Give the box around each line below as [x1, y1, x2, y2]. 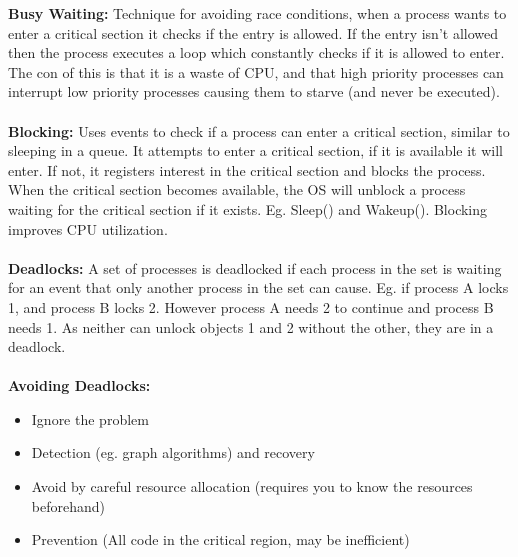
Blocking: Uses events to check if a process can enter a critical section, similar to [8, 120, 510, 141]
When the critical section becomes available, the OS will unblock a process [8, 179, 466, 200]
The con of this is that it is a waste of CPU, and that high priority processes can [8, 61, 504, 82]
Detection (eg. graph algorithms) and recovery [31, 442, 315, 463]
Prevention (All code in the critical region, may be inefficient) [31, 529, 410, 550]
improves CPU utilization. [8, 218, 168, 239]
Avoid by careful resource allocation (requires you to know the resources [31, 476, 473, 497]
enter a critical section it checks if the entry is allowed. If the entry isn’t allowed [8, 22, 499, 43]
